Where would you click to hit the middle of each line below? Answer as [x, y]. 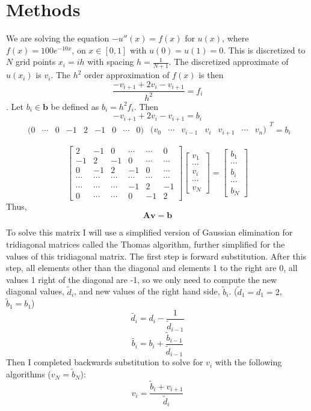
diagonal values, [35, 291]
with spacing [111, 62]
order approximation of [127, 75]
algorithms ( [29, 374]
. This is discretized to [264, 50]
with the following [248, 362]
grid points [35, 62]
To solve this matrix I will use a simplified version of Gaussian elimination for [149, 232]
